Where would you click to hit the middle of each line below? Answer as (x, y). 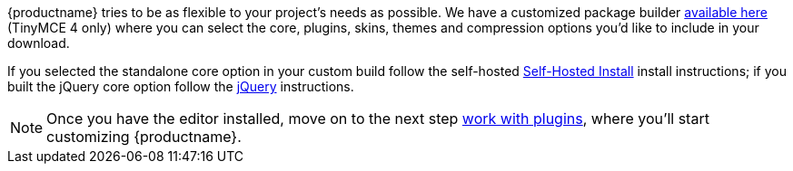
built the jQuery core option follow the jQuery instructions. (181, 86)
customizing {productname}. (144, 137)
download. (39, 43)
